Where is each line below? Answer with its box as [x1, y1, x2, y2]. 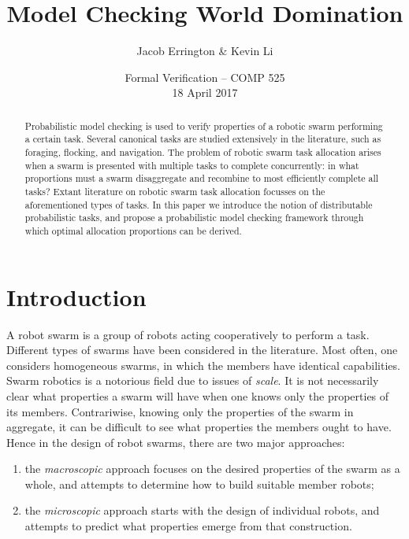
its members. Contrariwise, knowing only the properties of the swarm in [6, 403, 354, 419]
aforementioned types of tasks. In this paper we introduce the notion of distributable [24, 198, 373, 211]
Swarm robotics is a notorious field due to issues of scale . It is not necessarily [6, 372, 379, 389]
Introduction [6, 280, 147, 312]
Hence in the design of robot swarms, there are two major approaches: [6, 434, 345, 450]
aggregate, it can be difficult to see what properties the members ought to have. [6, 419, 392, 435]
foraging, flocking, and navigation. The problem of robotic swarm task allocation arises [24, 146, 381, 159]
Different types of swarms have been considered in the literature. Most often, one [6, 341, 398, 358]
